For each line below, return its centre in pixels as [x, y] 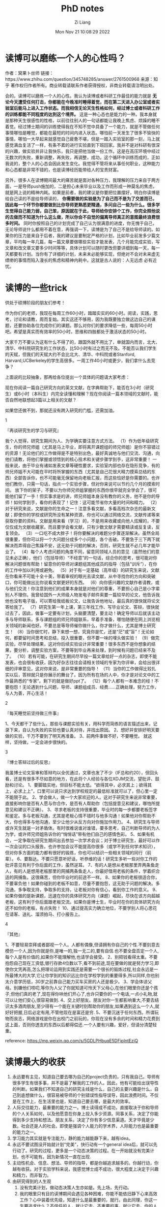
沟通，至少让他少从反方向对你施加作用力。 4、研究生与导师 [99, 822]
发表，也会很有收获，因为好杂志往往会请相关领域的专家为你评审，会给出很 [80, 662]
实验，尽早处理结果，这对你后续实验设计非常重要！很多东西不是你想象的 [78, 644]
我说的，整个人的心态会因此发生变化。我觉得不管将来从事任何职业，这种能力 [82, 163]
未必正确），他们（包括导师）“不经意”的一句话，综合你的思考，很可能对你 [83, 557]
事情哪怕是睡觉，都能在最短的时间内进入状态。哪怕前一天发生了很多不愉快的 [82, 132]
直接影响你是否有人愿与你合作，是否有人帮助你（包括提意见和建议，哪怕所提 [82, 803]
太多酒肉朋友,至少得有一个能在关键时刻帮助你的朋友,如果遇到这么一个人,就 [84, 1006]
